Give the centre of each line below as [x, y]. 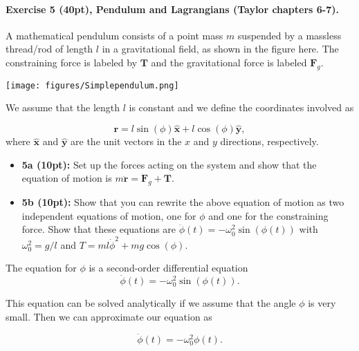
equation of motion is [67, 178]
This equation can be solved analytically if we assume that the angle [151, 303]
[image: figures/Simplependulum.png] [92, 85]
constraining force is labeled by [72, 62]
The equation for [41, 268]
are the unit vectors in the [126, 141]
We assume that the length [63, 107]
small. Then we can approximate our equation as [109, 316]
